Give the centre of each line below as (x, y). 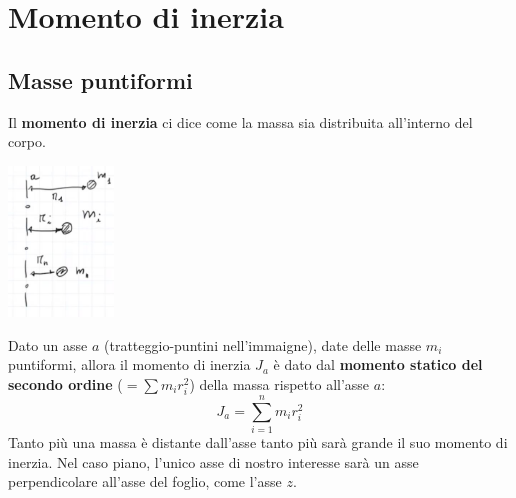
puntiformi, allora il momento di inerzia (129, 364)
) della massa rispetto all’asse (279, 383)
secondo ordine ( (65, 383)
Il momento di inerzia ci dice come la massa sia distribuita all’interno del (240, 121)
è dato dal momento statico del (378, 364)
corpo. (27, 141)
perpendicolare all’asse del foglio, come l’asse (145, 481)
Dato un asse (48, 344)
